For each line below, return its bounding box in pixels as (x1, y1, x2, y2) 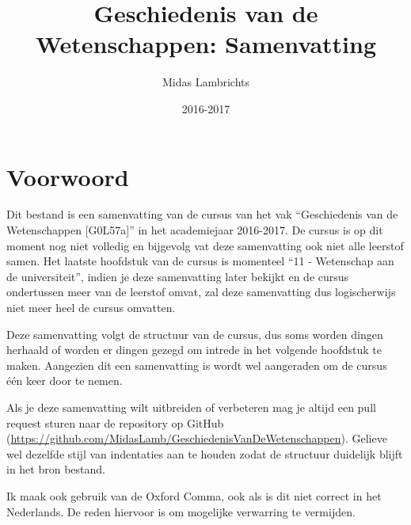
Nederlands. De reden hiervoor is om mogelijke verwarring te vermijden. (6, 503, 356, 519)
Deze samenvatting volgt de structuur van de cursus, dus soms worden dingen (6, 325, 383, 342)
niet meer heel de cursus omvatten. (6, 299, 176, 315)
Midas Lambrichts (162, 74, 250, 90)
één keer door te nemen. (6, 372, 123, 389)
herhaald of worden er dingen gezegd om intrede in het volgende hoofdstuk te (6, 341, 382, 358)
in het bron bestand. (6, 461, 105, 477)
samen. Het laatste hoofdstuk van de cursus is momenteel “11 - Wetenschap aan (6, 253, 394, 269)
